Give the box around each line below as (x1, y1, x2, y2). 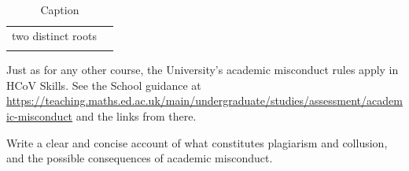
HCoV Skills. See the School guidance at (6, 76, 201, 93)
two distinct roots (12, 27, 97, 43)
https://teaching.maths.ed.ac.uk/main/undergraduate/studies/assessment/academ (6, 92, 403, 109)
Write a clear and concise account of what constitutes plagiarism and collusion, (6, 134, 388, 151)
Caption (40, 2, 79, 17)
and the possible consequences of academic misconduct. (6, 150, 273, 166)
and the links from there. (76, 107, 197, 124)
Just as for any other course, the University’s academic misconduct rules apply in (6, 61, 399, 78)
